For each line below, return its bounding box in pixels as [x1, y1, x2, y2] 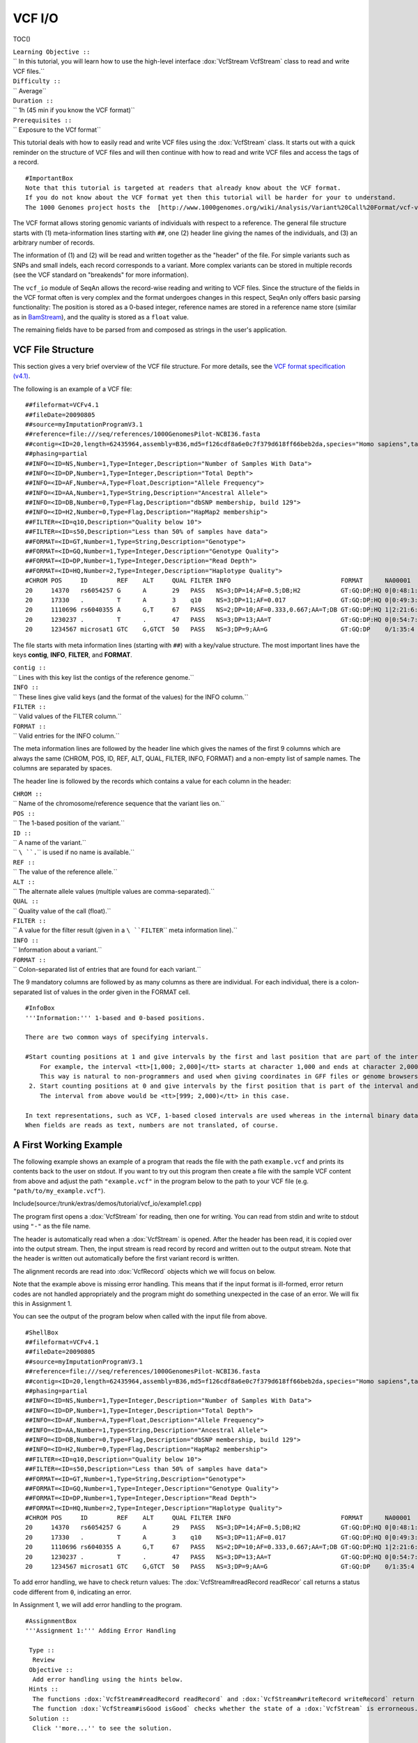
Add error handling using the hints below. [32, 1675, 184, 1683]
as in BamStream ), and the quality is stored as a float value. [13, 312, 189, 321]
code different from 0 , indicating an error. [13, 1588, 132, 1596]
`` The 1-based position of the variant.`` [13, 819, 125, 828]
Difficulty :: [13, 77, 61, 85]
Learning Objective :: [13, 47, 91, 56]
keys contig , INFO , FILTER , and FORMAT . [13, 650, 132, 659]
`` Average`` [13, 86, 47, 95]
